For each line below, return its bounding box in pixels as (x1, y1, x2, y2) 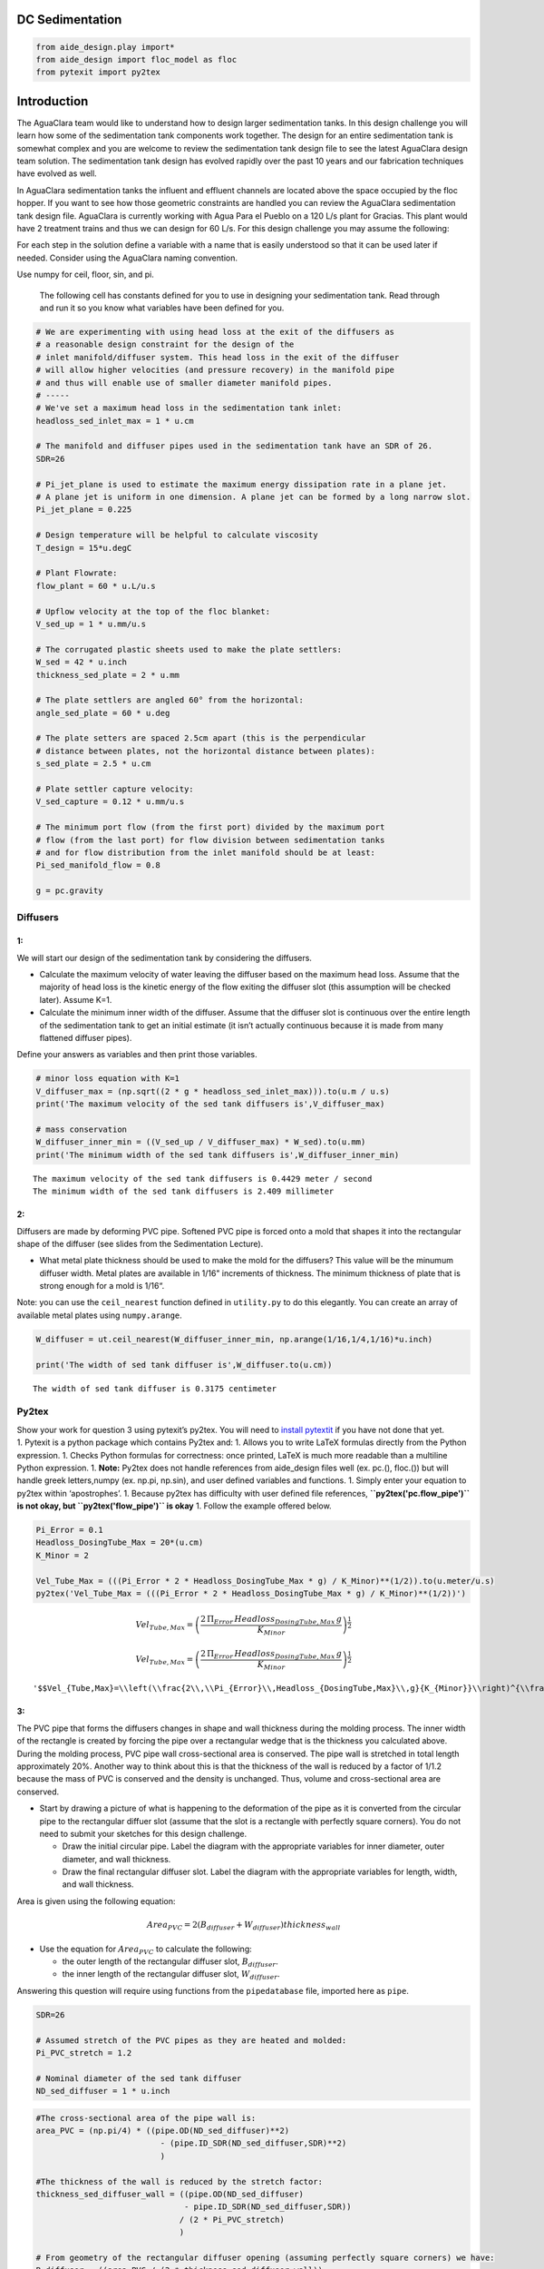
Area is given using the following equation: (16, 1895, 176, 1906)
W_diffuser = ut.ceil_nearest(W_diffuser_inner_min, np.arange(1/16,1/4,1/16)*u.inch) (35, 1334, 433, 1344)
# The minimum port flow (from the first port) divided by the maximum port (35, 822, 385, 832)
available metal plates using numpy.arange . (16, 1310, 183, 1321)
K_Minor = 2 (35, 1550, 90, 1560)
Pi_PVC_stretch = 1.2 (35, 2048, 132, 2058)
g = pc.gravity (35, 886, 103, 896)
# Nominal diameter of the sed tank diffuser (35, 2073, 242, 2083)
